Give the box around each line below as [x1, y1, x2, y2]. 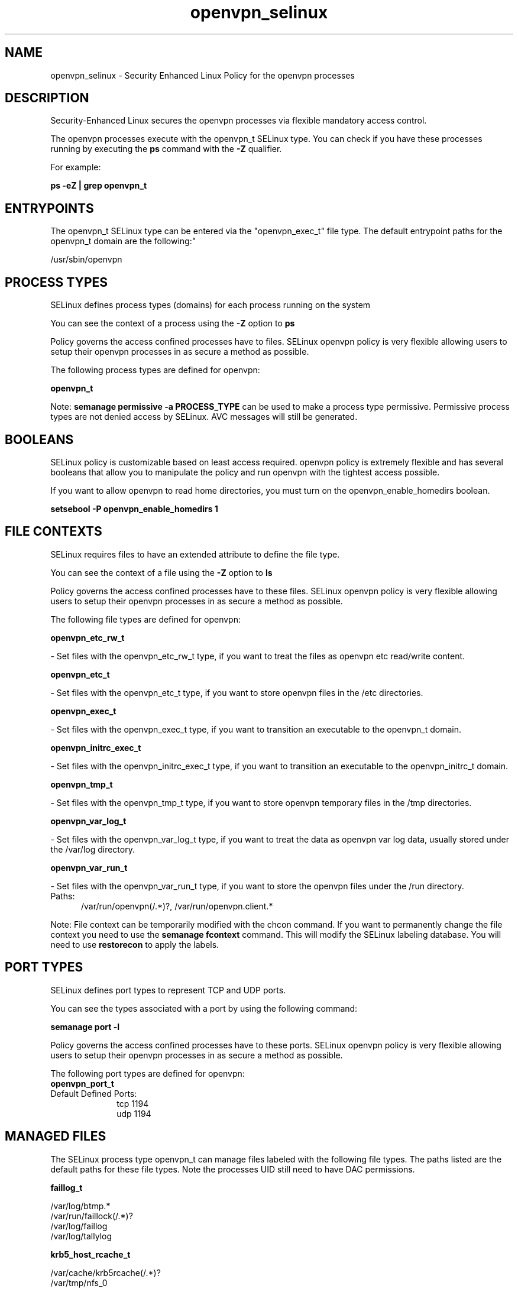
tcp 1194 [116, 1098, 149, 1109]
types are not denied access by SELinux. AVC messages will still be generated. [50, 412, 358, 422]
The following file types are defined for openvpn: [50, 614, 241, 624]
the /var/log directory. [50, 844, 135, 854]
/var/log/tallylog [50, 1230, 112, 1241]
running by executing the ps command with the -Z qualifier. [50, 144, 282, 154]
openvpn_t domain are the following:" [50, 236, 196, 247]
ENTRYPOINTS [5, 200, 94, 216]
